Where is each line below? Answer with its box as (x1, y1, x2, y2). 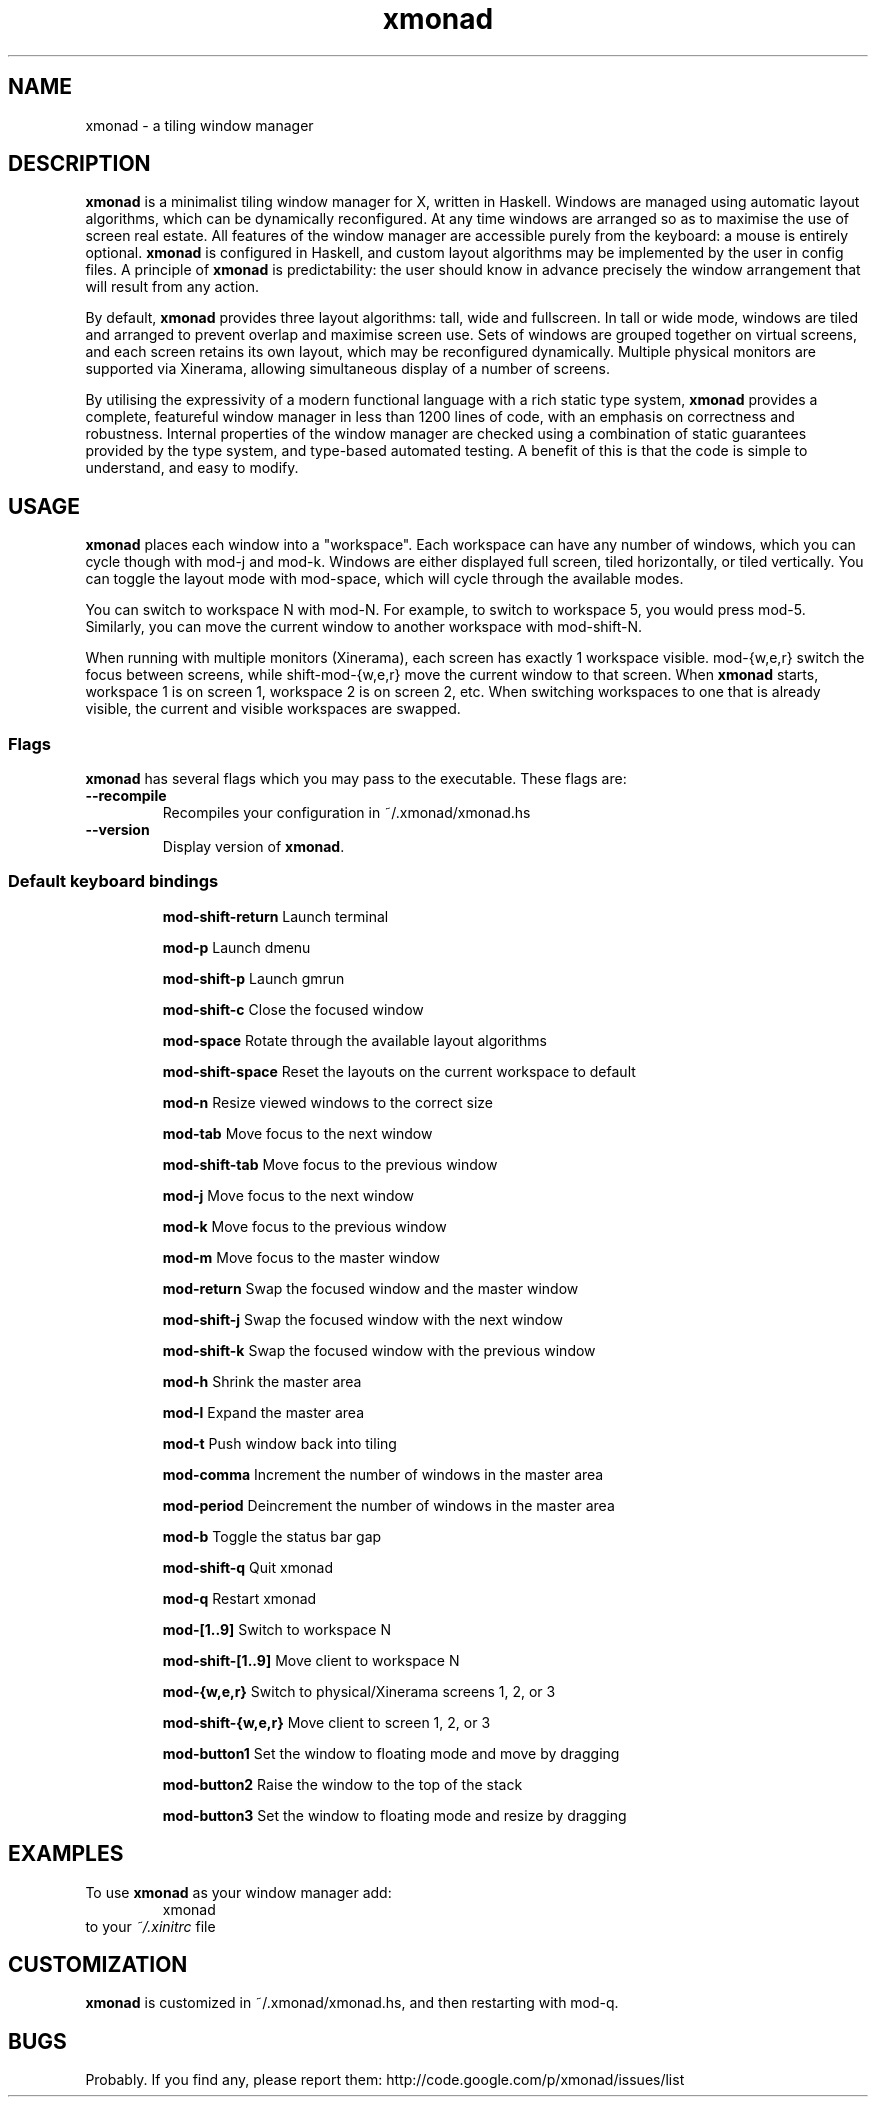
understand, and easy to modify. (85, 459, 299, 477)
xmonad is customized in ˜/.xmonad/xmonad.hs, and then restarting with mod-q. (85, 1994, 619, 2012)
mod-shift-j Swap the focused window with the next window (162, 1310, 564, 1328)
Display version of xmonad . (162, 838, 345, 856)
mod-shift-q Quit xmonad (162, 1558, 334, 1576)
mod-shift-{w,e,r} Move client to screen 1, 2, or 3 (162, 1713, 491, 1731)
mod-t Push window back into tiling (162, 1434, 397, 1452)
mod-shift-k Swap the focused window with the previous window (162, 1341, 596, 1359)
